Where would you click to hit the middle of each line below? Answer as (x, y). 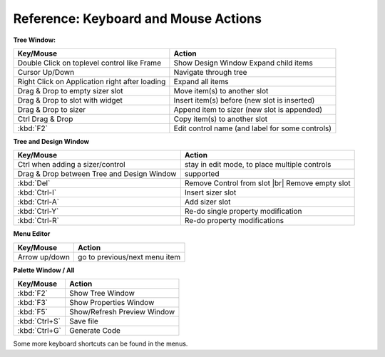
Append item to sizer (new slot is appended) (248, 109)
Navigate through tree (210, 72)
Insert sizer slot (210, 192)
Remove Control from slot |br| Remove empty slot (267, 183)
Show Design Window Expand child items (243, 63)
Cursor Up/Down (46, 72)
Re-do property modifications (234, 221)
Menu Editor (32, 234)
